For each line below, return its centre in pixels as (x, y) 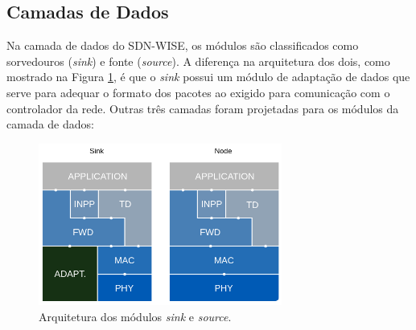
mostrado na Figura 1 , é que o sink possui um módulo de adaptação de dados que (208, 77)
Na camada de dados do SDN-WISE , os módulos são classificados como (183, 45)
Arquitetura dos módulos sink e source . (135, 316)
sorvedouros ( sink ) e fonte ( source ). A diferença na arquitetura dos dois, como (198, 61)
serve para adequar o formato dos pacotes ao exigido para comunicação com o (198, 92)
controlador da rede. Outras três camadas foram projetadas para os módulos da (203, 108)
